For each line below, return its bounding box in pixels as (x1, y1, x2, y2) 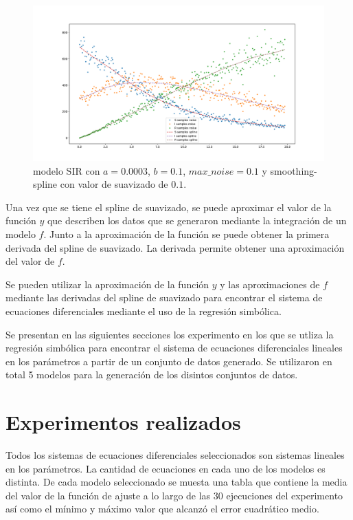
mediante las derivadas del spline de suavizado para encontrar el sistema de (5, 290, 323, 305)
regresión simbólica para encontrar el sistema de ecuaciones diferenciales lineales (5, 340, 343, 355)
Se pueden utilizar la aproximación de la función (5, 277, 209, 291)
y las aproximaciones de (220, 277, 320, 291)
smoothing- (270, 163, 317, 177)
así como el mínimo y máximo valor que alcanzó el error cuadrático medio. (5, 501, 319, 516)
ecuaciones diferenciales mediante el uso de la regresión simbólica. (5, 304, 282, 318)
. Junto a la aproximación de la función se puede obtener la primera (43, 227, 330, 241)
